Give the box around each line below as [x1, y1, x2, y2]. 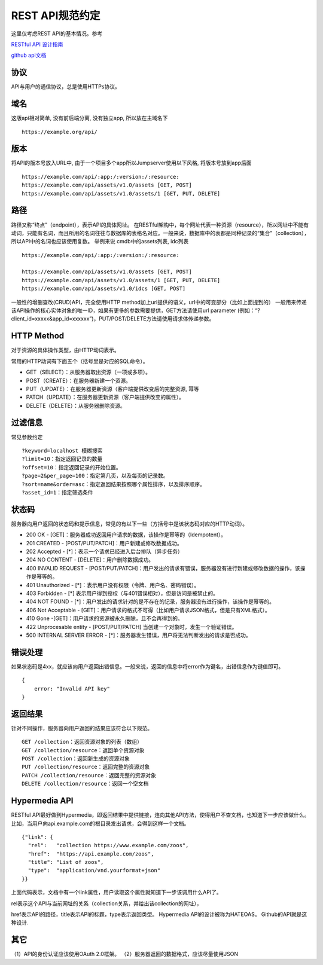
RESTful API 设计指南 [11, 41, 63, 48]
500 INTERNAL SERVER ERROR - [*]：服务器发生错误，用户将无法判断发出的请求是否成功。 [26, 631, 251, 639]
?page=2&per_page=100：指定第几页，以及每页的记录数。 [22, 472, 169, 480]
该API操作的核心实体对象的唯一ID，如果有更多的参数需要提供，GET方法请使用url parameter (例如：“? [11, 307, 260, 314]
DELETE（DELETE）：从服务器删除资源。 [26, 402, 126, 409]
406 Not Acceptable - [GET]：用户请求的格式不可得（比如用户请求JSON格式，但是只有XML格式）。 [26, 606, 270, 613]
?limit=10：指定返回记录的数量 [22, 456, 103, 463]
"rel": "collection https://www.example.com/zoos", [28, 842, 189, 849]
